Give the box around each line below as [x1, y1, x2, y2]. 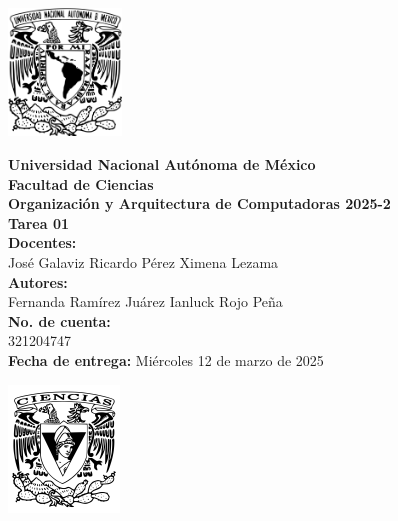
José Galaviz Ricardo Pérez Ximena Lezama [8, 252, 279, 273]
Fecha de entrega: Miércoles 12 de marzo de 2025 [8, 350, 324, 371]
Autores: [8, 271, 68, 292]
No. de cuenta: [8, 310, 111, 331]
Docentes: [8, 232, 77, 253]
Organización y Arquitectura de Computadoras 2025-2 [8, 193, 391, 214]
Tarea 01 [8, 212, 69, 233]
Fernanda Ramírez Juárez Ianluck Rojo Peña [8, 291, 283, 312]
